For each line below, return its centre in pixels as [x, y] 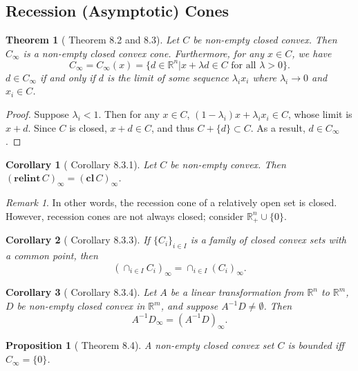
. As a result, [278, 127]
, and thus [173, 127]
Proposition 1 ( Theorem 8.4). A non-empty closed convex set [140, 345]
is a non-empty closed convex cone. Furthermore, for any [144, 53]
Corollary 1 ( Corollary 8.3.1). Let [81, 164]
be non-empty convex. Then [228, 164]
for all [244, 65]
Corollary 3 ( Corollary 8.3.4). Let [81, 292]
